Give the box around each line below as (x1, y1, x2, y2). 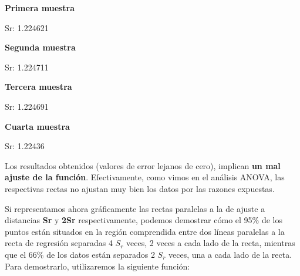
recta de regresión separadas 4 (5, 237, 113, 249)
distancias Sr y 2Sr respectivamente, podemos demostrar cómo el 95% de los (5, 214, 282, 226)
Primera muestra (5, 2, 75, 14)
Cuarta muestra (5, 120, 70, 132)
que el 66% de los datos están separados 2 (5, 248, 155, 260)
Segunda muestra (5, 41, 76, 53)
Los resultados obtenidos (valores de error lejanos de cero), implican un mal (5, 159, 281, 171)
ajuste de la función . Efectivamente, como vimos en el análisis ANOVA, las (5, 171, 285, 183)
